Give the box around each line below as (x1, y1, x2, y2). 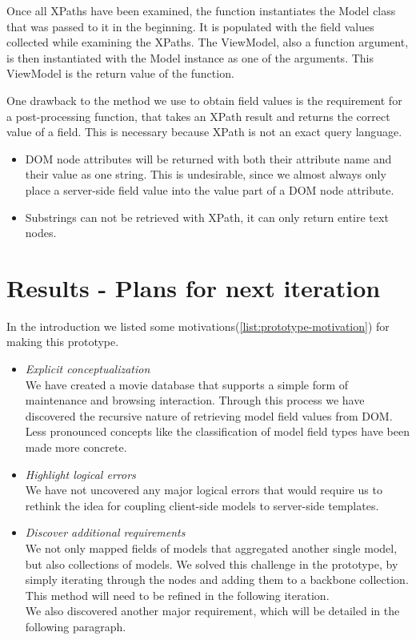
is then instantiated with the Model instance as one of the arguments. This (6, 49, 374, 66)
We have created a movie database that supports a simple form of (25, 376, 349, 392)
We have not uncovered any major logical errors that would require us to (25, 481, 382, 498)
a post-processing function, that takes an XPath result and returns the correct (6, 107, 390, 124)
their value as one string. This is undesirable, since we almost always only (25, 166, 386, 183)
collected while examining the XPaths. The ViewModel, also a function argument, (6, 34, 409, 50)
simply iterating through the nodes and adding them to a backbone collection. (25, 571, 409, 588)
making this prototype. (6, 333, 119, 350)
